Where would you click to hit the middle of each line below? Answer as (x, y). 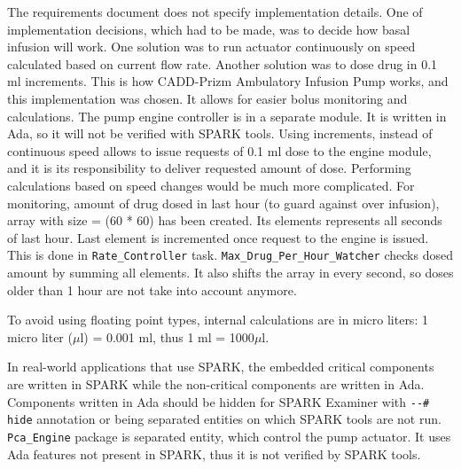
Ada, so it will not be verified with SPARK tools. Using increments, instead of (220, 133)
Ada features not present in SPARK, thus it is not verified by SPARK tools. (214, 453)
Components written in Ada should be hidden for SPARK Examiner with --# (219, 401)
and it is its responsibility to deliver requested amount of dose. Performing (209, 168)
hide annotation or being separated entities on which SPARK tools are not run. (224, 419)
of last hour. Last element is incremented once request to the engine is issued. (218, 237)
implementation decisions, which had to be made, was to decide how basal (209, 29)
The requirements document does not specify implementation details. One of (215, 12)
